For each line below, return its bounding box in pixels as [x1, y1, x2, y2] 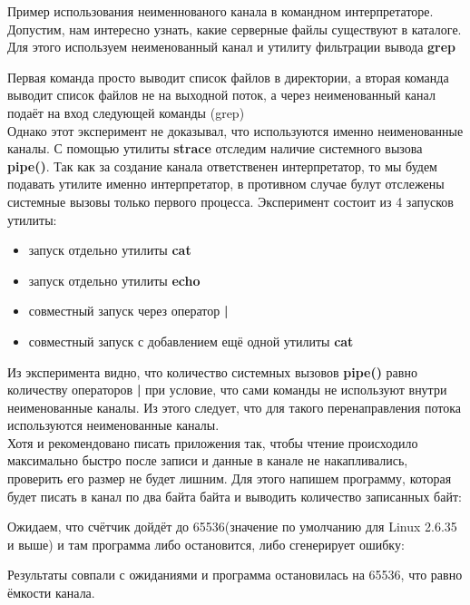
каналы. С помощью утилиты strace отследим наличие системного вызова [7, 139, 423, 158]
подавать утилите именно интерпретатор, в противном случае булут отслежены [7, 174, 445, 193]
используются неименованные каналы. [7, 415, 220, 434]
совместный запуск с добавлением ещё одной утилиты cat [28, 331, 354, 350]
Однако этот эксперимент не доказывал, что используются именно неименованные [7, 121, 464, 140]
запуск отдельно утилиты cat [28, 240, 191, 259]
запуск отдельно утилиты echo [28, 270, 201, 289]
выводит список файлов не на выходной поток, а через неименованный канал [7, 85, 436, 104]
